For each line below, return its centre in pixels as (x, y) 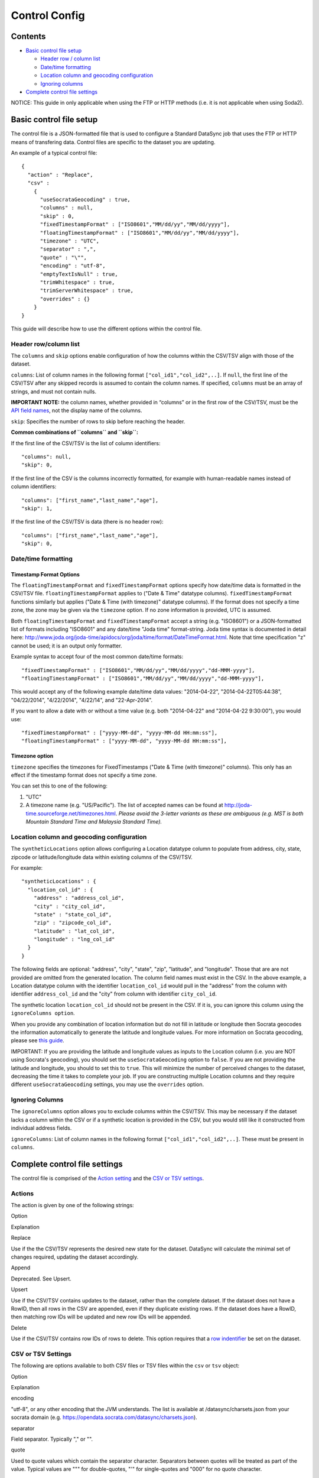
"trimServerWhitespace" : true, (87, 291)
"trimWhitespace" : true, (77, 282)
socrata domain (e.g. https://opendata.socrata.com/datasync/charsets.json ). (104, 1417)
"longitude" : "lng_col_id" (74, 939)
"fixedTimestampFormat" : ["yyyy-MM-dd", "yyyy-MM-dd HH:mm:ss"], (120, 732)
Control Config (48, 15)
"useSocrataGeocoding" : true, (85, 200)
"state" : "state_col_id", (73, 914)
